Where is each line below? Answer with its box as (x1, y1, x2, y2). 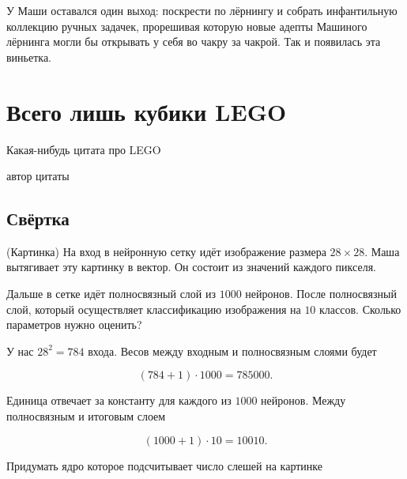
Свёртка (6, 206, 70, 231)
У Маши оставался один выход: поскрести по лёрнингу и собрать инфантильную (6, 2, 398, 18)
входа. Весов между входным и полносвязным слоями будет (88, 342, 377, 359)
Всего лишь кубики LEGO (6, 95, 287, 127)
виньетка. (6, 48, 52, 65)
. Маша (364, 243, 400, 259)
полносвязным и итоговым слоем (6, 408, 166, 424)
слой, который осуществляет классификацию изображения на (6, 300, 301, 317)
